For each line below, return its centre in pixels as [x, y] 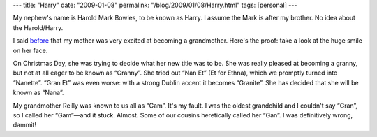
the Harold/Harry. [38, 27]
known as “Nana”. [38, 93]
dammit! [24, 125]
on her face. [30, 50]
